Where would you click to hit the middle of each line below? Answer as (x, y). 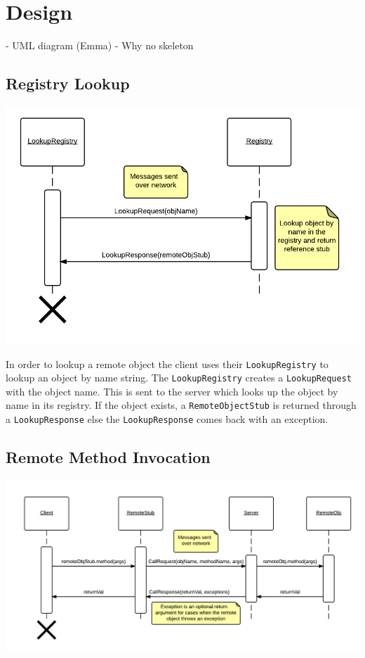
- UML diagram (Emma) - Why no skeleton (100, 45)
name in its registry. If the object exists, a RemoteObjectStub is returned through (181, 405)
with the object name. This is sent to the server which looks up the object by (172, 391)
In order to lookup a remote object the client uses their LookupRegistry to (167, 363)
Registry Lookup (68, 83)
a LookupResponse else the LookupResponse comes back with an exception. (167, 419)
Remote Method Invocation (108, 457)
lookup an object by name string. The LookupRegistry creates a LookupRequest (179, 378)
